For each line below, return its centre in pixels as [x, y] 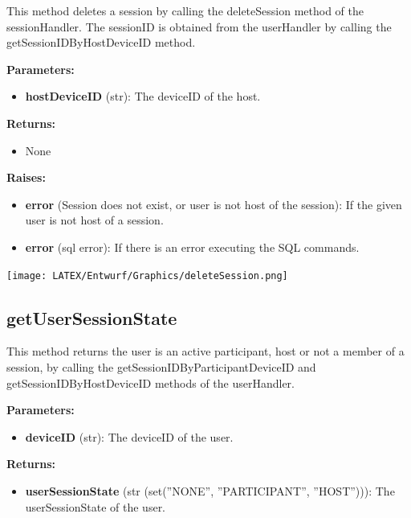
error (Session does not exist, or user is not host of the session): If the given [214, 204]
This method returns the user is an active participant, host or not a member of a [205, 351]
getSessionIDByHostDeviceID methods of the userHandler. [151, 382]
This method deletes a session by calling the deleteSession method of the [185, 10]
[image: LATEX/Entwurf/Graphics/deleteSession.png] [147, 275]
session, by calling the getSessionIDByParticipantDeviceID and [161, 366]
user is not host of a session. [94, 220]
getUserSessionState [92, 317]
